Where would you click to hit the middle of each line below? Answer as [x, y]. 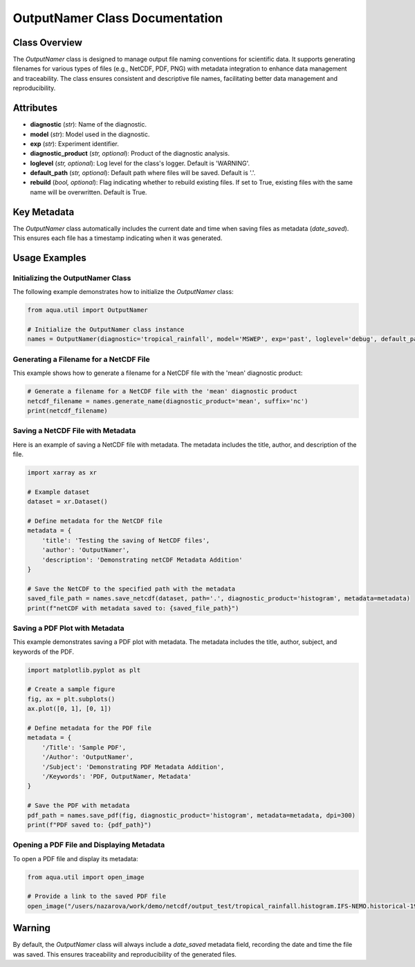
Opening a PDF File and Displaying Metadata [89, 845]
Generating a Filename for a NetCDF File [81, 359]
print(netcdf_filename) [68, 411]
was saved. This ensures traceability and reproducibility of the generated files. [124, 954]
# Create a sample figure [71, 689]
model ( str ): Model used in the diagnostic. [90, 134]
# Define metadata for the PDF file [90, 728]
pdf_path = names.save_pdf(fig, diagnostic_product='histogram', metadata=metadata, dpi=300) [192, 815]
